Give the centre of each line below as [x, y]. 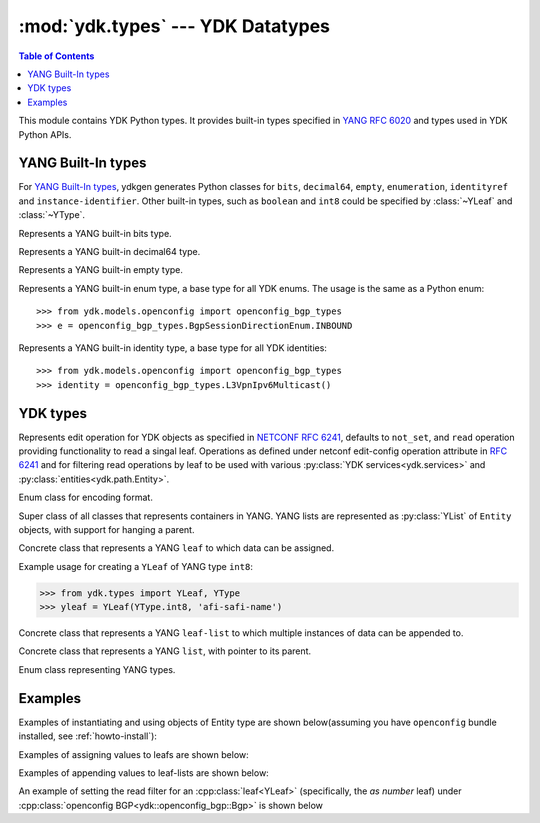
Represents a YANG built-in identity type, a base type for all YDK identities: [172, 347]
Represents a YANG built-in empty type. [101, 270]
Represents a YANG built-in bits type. [95, 233]
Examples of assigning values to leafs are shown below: [133, 754]
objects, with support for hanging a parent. [106, 529]
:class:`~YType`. [51, 215]
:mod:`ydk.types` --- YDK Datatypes [174, 26]
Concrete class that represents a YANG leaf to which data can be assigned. [176, 548]
